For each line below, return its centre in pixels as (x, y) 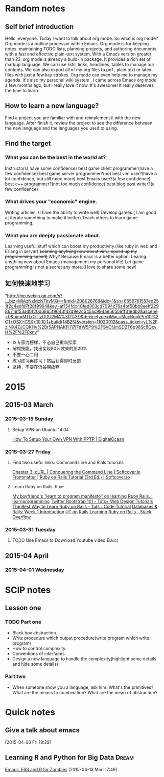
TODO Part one (23, 622)
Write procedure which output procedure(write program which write (81, 638)
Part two (15, 677)
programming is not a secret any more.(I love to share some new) (71, 267)
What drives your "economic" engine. (51, 201)
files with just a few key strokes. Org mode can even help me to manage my (81, 75)
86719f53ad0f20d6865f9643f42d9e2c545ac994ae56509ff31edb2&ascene (82, 311)
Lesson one (23, 608)
